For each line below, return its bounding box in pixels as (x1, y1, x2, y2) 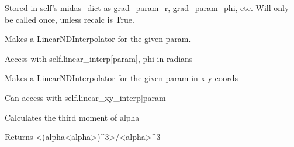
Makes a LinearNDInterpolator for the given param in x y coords (5, 72, 238, 84)
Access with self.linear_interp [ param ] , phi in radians (5, 52, 193, 64)
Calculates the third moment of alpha (5, 111, 140, 123)
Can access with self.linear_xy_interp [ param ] (5, 91, 168, 103)
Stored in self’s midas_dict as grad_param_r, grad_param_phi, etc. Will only (5, 2, 289, 13)
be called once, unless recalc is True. (5, 13, 134, 25)
